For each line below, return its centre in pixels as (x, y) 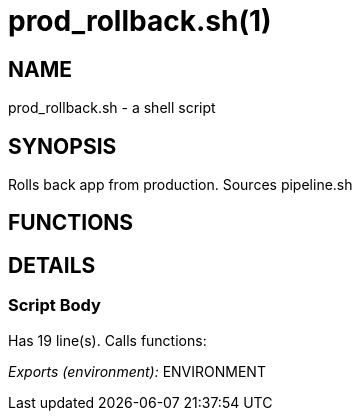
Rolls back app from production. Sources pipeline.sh (180, 185)
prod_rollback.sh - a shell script (112, 108)
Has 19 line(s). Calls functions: (107, 340)
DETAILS (52, 265)
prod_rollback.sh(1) (140, 21)
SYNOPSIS (62, 146)
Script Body (54, 305)
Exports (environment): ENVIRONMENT (137, 371)
